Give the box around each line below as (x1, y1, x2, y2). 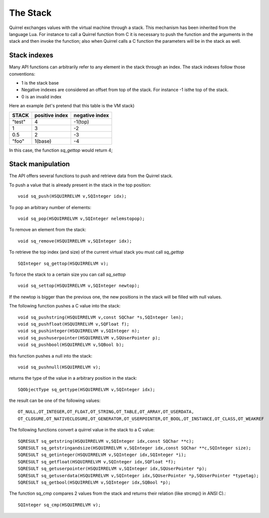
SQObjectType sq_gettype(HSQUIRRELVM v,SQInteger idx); (18, 387, 155, 392)
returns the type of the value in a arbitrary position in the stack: (9, 375, 137, 381)
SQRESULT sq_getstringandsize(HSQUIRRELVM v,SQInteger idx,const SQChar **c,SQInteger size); (18, 445, 251, 451)
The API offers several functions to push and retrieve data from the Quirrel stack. (9, 173, 173, 179)
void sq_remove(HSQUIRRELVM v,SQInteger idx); (18, 238, 132, 244)
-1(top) (73, 118, 90, 125)
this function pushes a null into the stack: (9, 353, 92, 359)
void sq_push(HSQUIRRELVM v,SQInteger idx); (18, 193, 127, 199)
